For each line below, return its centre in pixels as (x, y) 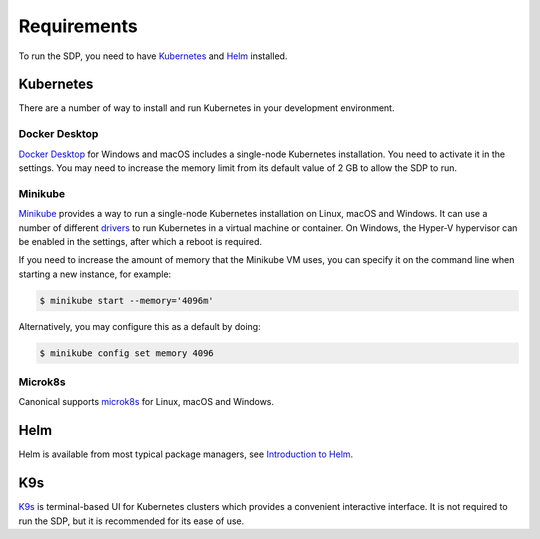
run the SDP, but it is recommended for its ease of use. (131, 521)
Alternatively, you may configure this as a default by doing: (139, 326)
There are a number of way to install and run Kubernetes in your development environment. (206, 108)
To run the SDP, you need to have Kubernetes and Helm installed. (153, 56)
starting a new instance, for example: (95, 274)
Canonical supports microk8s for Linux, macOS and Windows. (146, 402)
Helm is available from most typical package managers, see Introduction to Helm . (186, 454)
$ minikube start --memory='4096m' (126, 300)
